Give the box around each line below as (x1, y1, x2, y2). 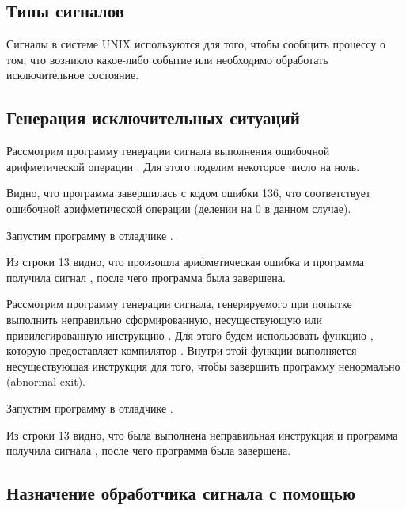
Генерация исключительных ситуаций (6, 105, 300, 130)
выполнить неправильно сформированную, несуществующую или (6, 310, 322, 327)
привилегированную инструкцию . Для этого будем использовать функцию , (6, 326, 374, 343)
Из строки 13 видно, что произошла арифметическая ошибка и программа (6, 253, 364, 270)
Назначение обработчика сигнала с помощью (6, 481, 356, 505)
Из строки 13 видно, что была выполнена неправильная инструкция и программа (6, 426, 398, 443)
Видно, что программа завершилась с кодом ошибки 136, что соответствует (6, 185, 371, 201)
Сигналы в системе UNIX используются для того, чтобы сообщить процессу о (6, 36, 385, 52)
